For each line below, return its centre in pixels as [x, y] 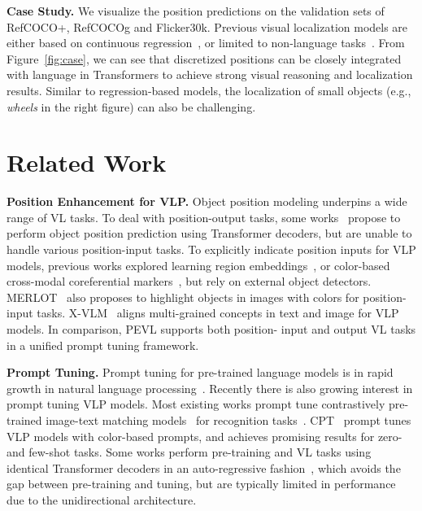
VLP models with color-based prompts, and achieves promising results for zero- [204, 436]
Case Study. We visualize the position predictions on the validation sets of [196, 11]
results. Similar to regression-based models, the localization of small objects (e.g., [209, 90]
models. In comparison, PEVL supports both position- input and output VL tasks [211, 329]
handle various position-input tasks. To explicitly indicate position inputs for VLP [211, 249]
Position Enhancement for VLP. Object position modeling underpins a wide [207, 201]
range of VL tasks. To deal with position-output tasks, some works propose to [204, 217]
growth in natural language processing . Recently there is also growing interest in [210, 388]
